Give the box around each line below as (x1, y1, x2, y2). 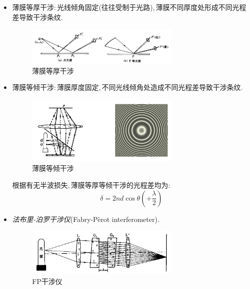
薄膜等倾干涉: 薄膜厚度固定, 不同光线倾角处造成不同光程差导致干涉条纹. (12, 82, 243, 92)
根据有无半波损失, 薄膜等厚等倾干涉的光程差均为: (12, 179, 170, 190)
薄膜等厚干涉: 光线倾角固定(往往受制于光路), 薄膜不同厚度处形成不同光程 (12, 2, 247, 12)
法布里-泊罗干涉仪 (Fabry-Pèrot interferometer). (12, 214, 160, 224)
